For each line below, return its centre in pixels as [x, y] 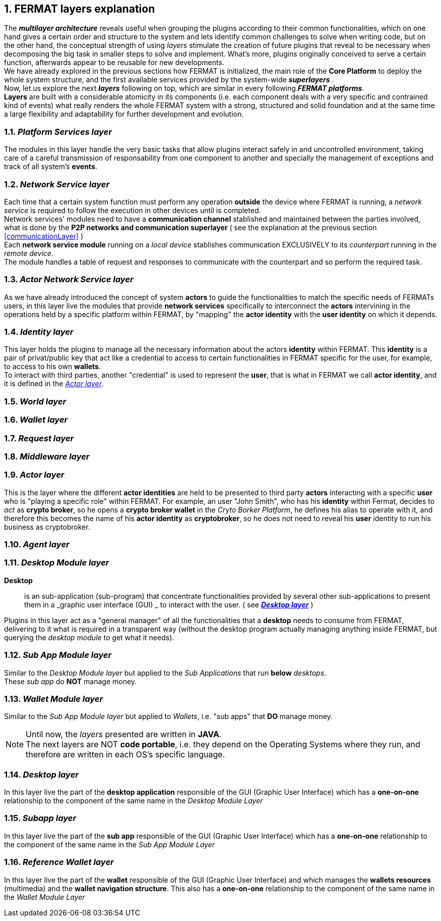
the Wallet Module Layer [45, 897]
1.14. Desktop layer [41, 774]
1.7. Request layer [39, 438]
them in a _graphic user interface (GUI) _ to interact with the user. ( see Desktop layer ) [169, 604]
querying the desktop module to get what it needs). [89, 637]
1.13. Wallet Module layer [54, 699]
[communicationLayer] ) [44, 236]
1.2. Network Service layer [57, 184]
